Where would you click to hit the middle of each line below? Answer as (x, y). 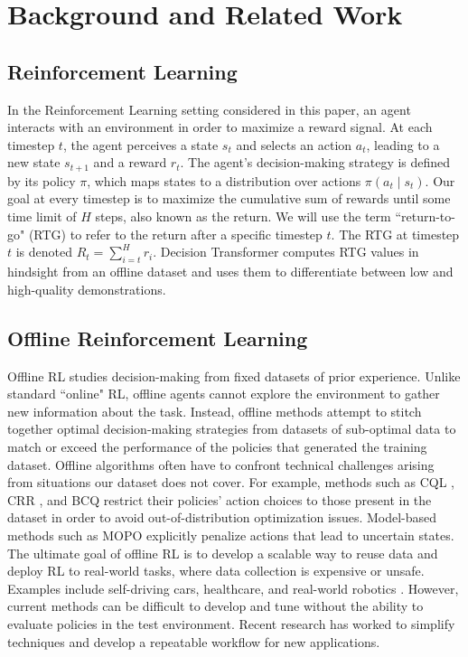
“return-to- (425, 216)
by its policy (42, 180)
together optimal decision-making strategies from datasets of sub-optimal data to (232, 429)
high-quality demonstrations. (87, 289)
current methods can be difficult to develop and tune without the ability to (215, 606)
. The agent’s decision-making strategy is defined (315, 162)
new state (34, 162)
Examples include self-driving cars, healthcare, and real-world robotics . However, (233, 588)
